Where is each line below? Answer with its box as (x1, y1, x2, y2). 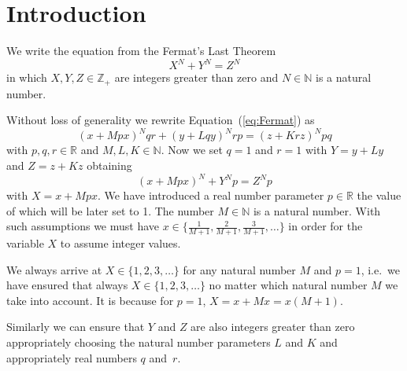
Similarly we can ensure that (6, 318, 145, 335)
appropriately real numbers (6, 349, 137, 365)
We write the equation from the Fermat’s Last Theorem (6, 42, 276, 59)
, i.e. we (361, 261, 401, 277)
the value (357, 187, 401, 204)
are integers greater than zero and (114, 69, 279, 86)
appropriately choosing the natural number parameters (6, 334, 271, 351)
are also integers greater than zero (191, 318, 355, 335)
